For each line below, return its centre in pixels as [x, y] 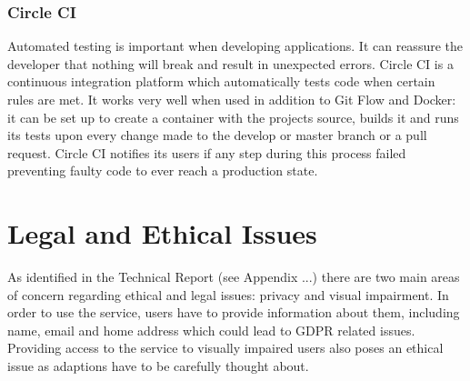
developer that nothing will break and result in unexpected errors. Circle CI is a [230, 63]
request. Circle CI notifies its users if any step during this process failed [207, 152]
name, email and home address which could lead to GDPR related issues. [211, 330]
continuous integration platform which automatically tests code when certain [221, 81]
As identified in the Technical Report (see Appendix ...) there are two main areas [234, 277]
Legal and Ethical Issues [162, 233]
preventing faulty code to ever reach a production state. [163, 170]
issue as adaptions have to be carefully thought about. [158, 366]
